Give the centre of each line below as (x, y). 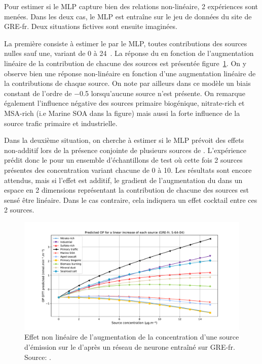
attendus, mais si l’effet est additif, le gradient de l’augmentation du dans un (123, 180)
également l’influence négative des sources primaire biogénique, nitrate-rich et (124, 103)
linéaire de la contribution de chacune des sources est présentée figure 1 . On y (125, 63)
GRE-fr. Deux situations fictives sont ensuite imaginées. (91, 26)
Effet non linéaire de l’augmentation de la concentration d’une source (132, 337)
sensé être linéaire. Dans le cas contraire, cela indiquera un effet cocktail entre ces (131, 200)
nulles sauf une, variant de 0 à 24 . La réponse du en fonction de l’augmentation (129, 53)
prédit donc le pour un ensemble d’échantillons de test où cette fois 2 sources (123, 160)
